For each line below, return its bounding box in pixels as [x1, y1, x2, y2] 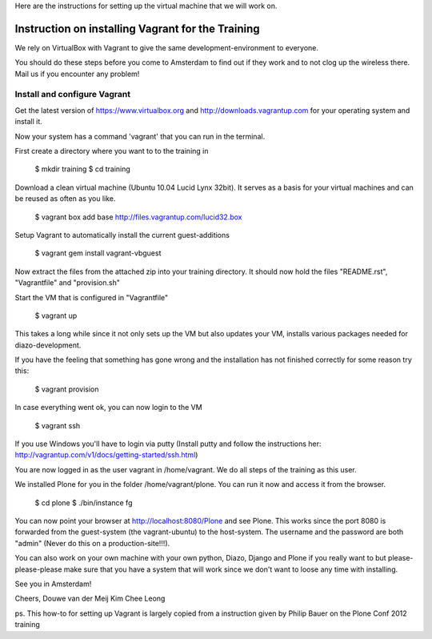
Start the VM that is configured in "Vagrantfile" [14, 292, 169, 302]
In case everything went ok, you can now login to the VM [14, 403, 203, 412]
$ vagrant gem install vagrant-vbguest [34, 248, 162, 258]
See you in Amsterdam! [14, 579, 92, 589]
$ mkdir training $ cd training [34, 164, 131, 174]
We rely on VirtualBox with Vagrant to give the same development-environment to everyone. [14, 42, 319, 52]
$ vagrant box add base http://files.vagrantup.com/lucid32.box [34, 212, 242, 222]
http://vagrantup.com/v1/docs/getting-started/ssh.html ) [14, 450, 198, 460]
